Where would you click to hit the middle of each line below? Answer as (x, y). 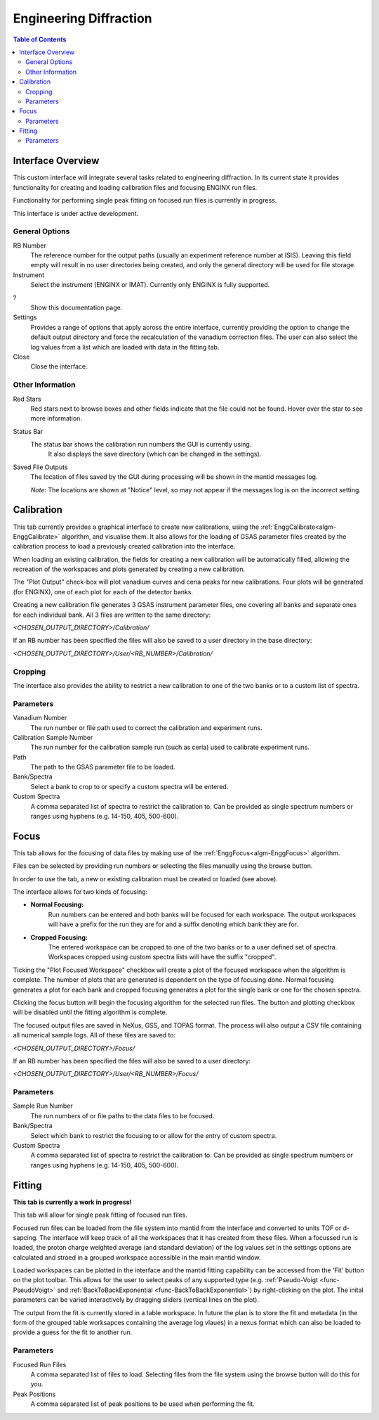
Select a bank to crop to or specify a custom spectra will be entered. (129, 786)
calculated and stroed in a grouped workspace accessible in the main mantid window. (137, 1257)
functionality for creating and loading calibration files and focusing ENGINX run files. (135, 187)
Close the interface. (59, 366)
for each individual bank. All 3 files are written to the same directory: (112, 615)
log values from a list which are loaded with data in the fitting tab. (125, 347)
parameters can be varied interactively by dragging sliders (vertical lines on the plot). (136, 1300)
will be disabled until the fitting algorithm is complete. (90, 1012)
